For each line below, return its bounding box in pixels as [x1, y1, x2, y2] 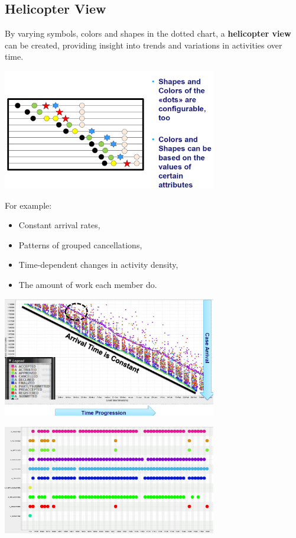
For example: [5, 199, 52, 211]
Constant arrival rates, [18, 219, 100, 231]
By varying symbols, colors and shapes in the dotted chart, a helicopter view [5, 27, 291, 40]
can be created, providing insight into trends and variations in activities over [5, 38, 282, 51]
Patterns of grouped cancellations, [18, 238, 142, 251]
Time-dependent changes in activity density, [18, 258, 178, 271]
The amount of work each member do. [18, 278, 157, 291]
